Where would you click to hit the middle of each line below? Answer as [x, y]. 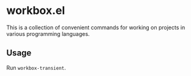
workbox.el [36, 11]
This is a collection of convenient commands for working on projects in [96, 27]
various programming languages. [48, 33]
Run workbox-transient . [36, 67]
